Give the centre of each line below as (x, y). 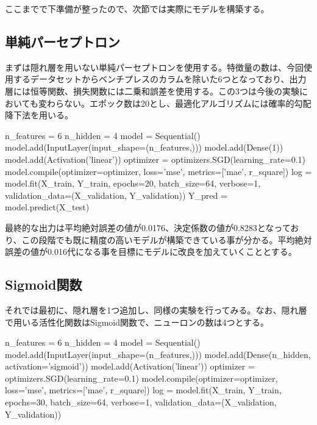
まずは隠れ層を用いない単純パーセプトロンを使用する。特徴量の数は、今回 (154, 67)
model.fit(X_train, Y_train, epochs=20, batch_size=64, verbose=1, (133, 183)
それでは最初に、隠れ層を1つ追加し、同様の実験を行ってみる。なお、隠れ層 (156, 309)
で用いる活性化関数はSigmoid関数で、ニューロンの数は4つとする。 (137, 322)
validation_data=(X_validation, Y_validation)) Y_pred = (116, 195)
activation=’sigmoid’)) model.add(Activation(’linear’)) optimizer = (130, 366)
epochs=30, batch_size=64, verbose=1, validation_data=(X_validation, (141, 402)
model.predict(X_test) (47, 207)
